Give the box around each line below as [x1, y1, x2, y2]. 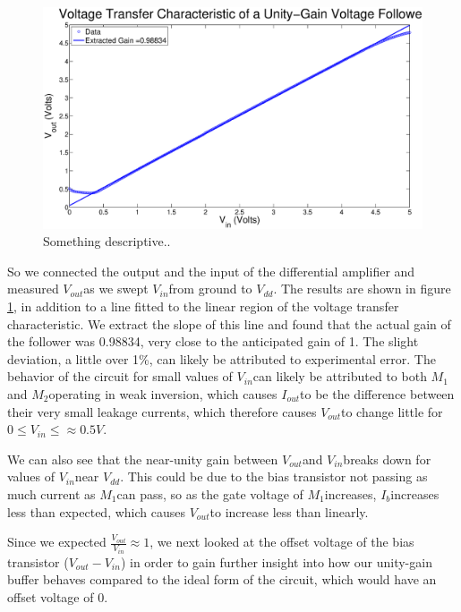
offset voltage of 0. [7, 587, 108, 606]
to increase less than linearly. [209, 502, 369, 521]
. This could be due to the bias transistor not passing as [120, 467, 428, 486]
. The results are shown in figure [273, 279, 451, 298]
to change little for [341, 402, 443, 421]
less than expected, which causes [7, 502, 185, 521]
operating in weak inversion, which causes [48, 384, 277, 403]
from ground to [168, 279, 252, 298]
